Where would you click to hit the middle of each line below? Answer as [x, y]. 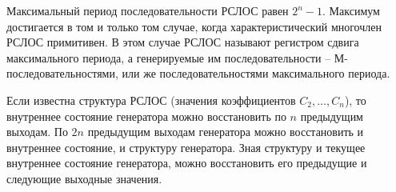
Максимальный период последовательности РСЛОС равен [148, 10]
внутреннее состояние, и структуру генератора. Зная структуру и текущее [186, 147]
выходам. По [37, 132]
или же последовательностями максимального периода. [256, 73]
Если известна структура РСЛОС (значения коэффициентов [151, 100]
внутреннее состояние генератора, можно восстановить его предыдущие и [187, 163]
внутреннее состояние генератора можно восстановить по [146, 116]
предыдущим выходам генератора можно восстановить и [226, 132]
